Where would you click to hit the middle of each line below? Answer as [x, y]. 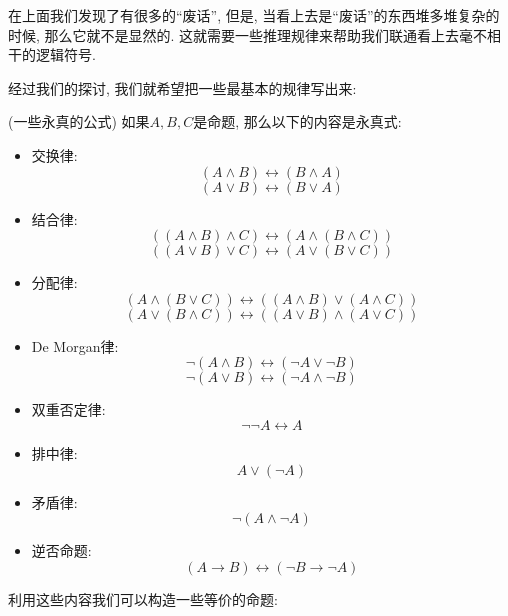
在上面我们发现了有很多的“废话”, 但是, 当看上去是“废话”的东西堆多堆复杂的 [254, 15]
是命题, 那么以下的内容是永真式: [297, 121]
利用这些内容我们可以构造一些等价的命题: [143, 598]
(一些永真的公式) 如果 [79, 121]
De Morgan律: [75, 345]
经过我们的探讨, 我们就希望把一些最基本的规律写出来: [182, 87]
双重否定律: [68, 409]
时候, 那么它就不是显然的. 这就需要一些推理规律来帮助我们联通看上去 [234, 34]
